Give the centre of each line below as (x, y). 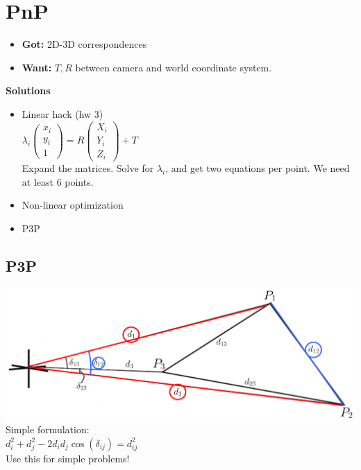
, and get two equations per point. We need (258, 168)
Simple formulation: (48, 429)
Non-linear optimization (73, 205)
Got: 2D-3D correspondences (84, 44)
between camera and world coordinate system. (174, 67)
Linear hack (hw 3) (62, 113)
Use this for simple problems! (68, 458)
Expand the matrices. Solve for (88, 168)
